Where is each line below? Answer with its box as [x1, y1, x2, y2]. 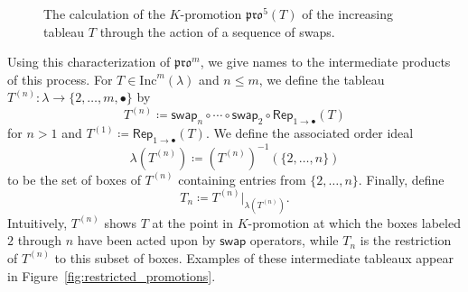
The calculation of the [43, 5, 165, 23]
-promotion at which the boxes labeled [248, 213, 461, 232]
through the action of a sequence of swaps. [99, 22, 335, 41]
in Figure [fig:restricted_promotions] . [7, 266, 216, 285]
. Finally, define [358, 169, 445, 188]
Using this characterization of [7, 52, 171, 71]
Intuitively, [7, 213, 68, 232]
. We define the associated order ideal [205, 123, 414, 142]
